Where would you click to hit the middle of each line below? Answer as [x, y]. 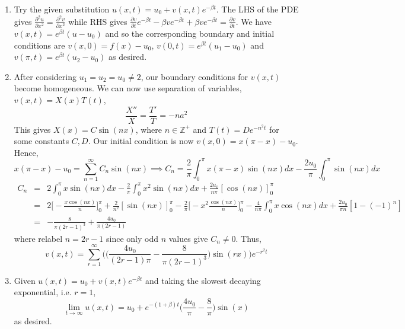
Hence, [26, 152]
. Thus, [248, 238]
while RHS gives [98, 21]
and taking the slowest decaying [203, 280]
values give [188, 238]
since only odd [132, 238]
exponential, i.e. [43, 292]
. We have [253, 21]
